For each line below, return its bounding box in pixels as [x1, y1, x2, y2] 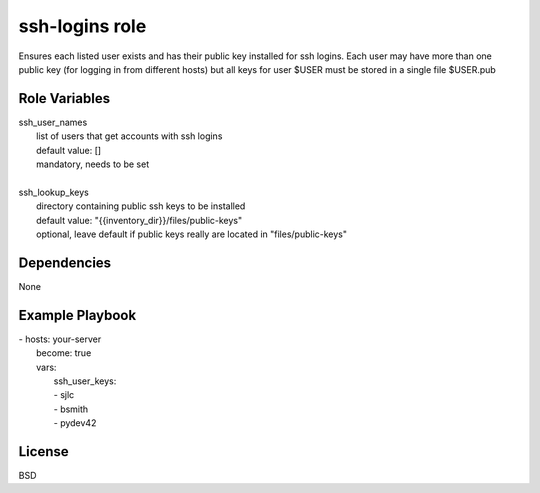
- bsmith [53, 403, 89, 415]
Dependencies [18, 254, 112, 271]
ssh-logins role [18, 15, 147, 37]
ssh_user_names [18, 116, 88, 128]
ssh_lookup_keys [18, 186, 89, 198]
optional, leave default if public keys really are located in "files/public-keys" [36, 228, 348, 240]
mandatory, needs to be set [36, 158, 150, 170]
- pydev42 [53, 417, 97, 429]
